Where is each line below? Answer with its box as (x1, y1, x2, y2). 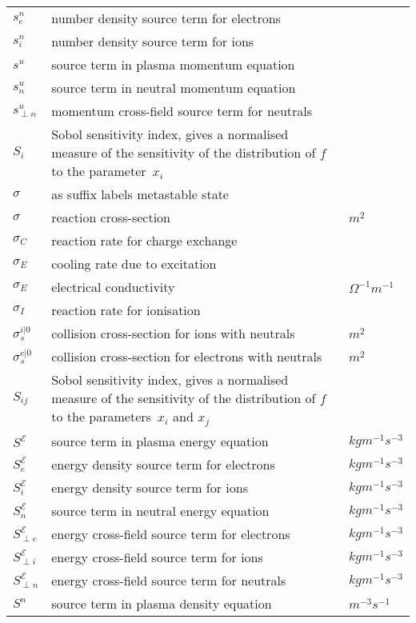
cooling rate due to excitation (51, 254, 217, 273)
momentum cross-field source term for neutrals (51, 102, 313, 120)
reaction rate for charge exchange (51, 231, 238, 250)
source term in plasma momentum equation (51, 55, 295, 74)
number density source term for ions (51, 32, 254, 50)
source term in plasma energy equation (51, 431, 269, 450)
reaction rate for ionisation (51, 301, 201, 319)
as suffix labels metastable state (51, 185, 229, 203)
